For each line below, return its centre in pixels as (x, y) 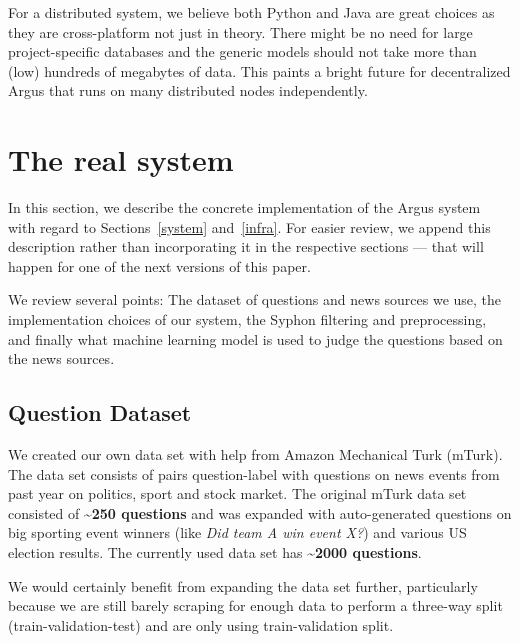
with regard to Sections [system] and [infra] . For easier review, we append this (249, 226)
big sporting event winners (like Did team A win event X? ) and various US (237, 532)
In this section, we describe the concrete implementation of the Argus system (244, 207)
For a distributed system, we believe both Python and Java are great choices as (251, 12)
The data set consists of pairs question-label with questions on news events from (254, 473)
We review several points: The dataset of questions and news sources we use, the (255, 299)
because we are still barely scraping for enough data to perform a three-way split (255, 605)
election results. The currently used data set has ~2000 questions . (215, 552)
